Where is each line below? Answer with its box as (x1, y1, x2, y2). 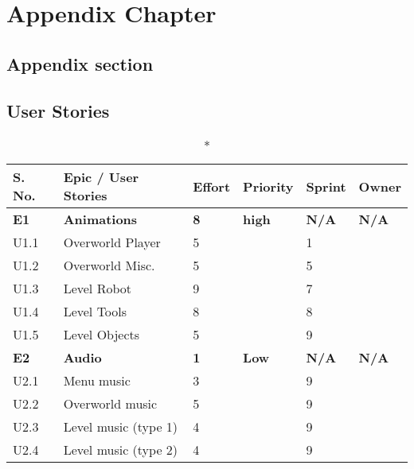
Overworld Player (63, 233, 161, 252)
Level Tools (63, 302, 127, 321)
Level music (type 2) (63, 440, 178, 459)
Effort (193, 176, 231, 196)
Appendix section (6, 51, 154, 76)
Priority (243, 176, 294, 196)
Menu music (63, 371, 131, 390)
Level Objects (63, 325, 140, 344)
